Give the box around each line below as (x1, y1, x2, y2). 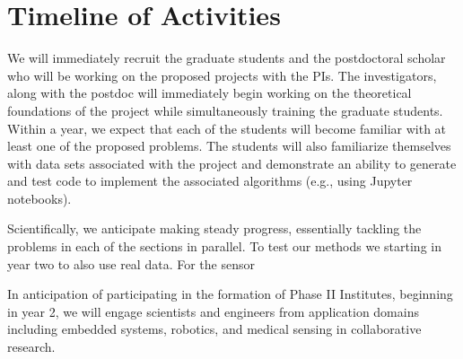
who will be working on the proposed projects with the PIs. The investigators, (7, 66, 437, 84)
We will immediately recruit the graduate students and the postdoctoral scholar (7, 48, 446, 67)
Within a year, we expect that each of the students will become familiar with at (7, 118, 447, 137)
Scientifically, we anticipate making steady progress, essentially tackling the (7, 219, 422, 238)
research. (7, 337, 56, 356)
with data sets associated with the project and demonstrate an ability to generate (7, 153, 457, 172)
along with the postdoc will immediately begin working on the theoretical (7, 83, 412, 102)
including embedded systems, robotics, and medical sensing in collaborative (7, 320, 422, 338)
